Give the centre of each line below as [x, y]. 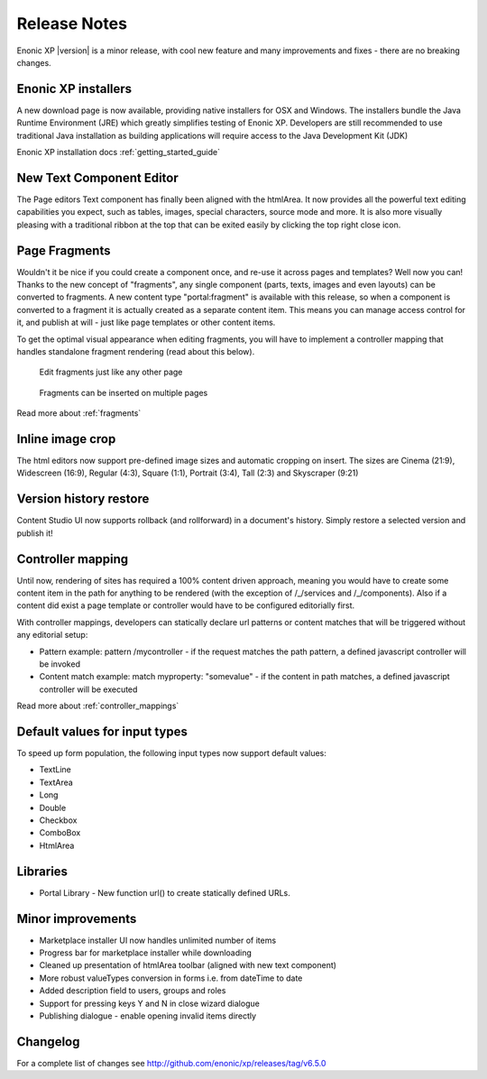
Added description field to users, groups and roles [133, 991]
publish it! [35, 533]
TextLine [55, 770]
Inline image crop [66, 439]
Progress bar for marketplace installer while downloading [146, 953]
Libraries [42, 871]
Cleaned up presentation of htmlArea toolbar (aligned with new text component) [188, 965]
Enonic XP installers [74, 89]
